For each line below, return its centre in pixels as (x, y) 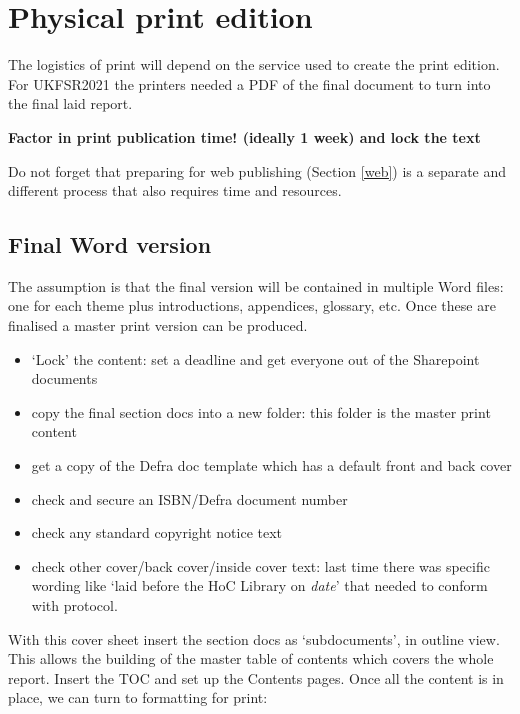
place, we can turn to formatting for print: (138, 697)
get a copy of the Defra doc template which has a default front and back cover (271, 465)
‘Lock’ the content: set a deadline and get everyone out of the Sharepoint (255, 358)
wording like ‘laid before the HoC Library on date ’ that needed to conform (259, 585)
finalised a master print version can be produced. (158, 325)
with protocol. (74, 605)
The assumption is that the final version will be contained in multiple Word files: (256, 285)
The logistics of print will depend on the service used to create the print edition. (254, 64)
